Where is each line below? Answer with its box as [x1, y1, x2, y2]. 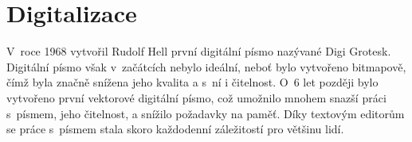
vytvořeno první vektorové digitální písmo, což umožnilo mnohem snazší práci [6, 89, 386, 106]
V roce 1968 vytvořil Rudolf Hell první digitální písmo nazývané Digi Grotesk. [6, 43, 391, 59]
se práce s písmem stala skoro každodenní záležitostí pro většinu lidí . [6, 121, 344, 137]
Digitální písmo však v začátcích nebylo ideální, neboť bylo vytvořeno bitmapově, [6, 58, 406, 75]
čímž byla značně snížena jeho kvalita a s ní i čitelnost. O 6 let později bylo [6, 74, 379, 90]
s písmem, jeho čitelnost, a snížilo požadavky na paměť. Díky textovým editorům [6, 105, 405, 121]
